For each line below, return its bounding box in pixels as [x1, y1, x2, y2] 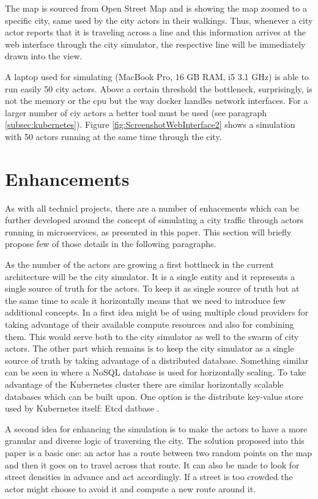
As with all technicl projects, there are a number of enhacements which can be [5, 201, 299, 214]
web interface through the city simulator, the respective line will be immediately [5, 37, 306, 50]
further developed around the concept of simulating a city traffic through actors [5, 213, 304, 226]
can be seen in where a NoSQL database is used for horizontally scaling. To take [5, 366, 306, 379]
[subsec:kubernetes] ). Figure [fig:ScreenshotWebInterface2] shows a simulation [5, 118, 295, 131]
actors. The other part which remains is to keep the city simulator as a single [5, 342, 294, 355]
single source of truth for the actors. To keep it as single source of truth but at [5, 282, 300, 295]
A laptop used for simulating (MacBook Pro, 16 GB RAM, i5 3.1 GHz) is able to [5, 70, 309, 83]
